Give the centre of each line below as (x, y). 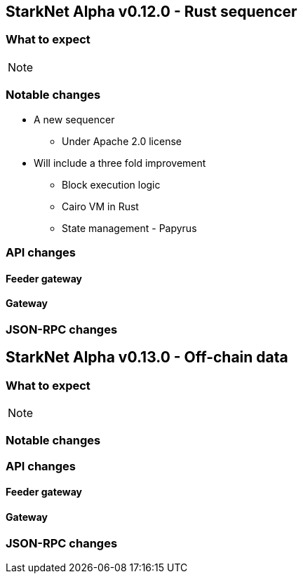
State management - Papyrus (129, 228)
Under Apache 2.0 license (122, 141)
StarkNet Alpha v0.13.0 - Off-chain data (147, 357)
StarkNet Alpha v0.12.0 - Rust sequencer (151, 12)
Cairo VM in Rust (100, 206)
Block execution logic (111, 184)
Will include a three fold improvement (120, 163)
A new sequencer (74, 119)
